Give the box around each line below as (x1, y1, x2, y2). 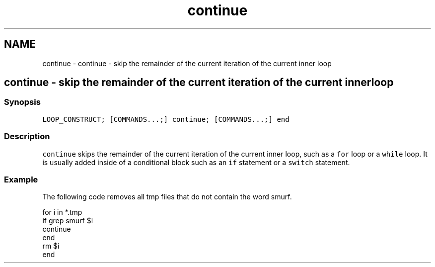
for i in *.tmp (42, 208, 82, 217)
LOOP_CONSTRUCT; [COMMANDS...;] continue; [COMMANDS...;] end (42, 115, 290, 123)
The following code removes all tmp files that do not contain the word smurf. (42, 192, 292, 201)
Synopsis (4, 97, 41, 107)
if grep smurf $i (42, 216, 93, 225)
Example (4, 174, 38, 184)
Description (4, 131, 50, 142)
